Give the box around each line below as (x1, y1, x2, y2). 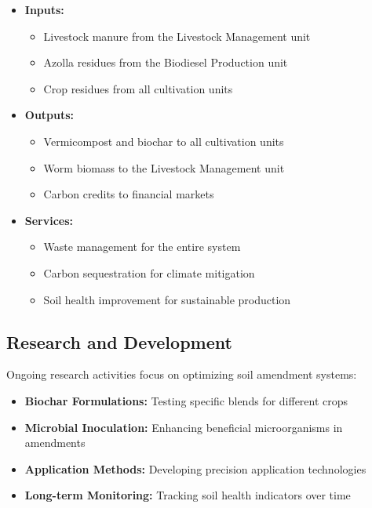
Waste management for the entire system (43, 238, 241, 255)
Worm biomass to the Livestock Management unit (43, 159, 285, 176)
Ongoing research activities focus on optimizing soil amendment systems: (6, 366, 357, 383)
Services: (24, 212, 74, 228)
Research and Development (6, 329, 232, 354)
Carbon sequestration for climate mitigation (43, 264, 255, 281)
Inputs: (24, 2, 64, 17)
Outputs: (24, 107, 75, 123)
